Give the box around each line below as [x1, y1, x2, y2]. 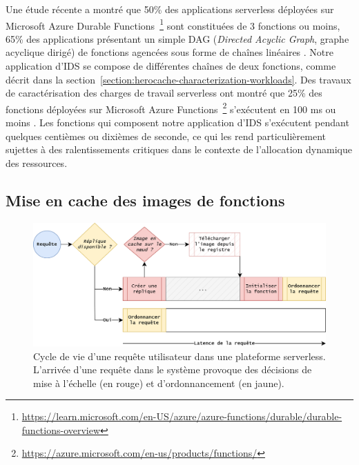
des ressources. [6, 155, 68, 170]
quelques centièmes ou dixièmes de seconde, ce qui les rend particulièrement [6, 128, 326, 143]
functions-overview [21, 422, 101, 437]
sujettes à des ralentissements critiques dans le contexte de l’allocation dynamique [6, 142, 352, 157]
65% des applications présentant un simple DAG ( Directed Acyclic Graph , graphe [6, 31, 349, 46]
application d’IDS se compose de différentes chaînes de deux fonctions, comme [6, 59, 336, 73]
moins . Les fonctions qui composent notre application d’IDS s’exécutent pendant [6, 115, 349, 130]
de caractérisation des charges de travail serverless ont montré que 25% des [6, 86, 322, 100]
